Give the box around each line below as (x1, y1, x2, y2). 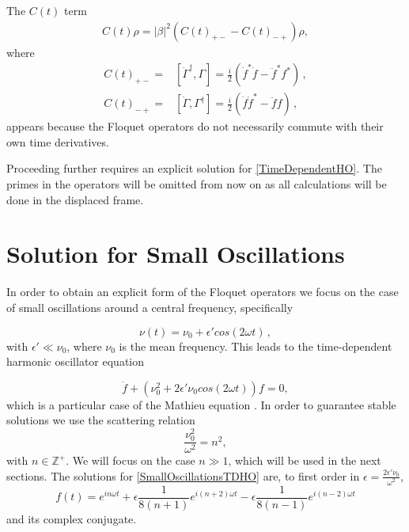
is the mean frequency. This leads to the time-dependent (119, 337, 392, 354)
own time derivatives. (6, 133, 109, 150)
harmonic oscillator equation (6, 353, 145, 370)
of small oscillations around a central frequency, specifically (6, 298, 293, 315)
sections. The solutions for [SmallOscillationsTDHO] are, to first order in (6, 467, 360, 484)
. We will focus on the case (66, 452, 195, 469)
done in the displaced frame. (6, 191, 144, 207)
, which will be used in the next (228, 452, 381, 469)
